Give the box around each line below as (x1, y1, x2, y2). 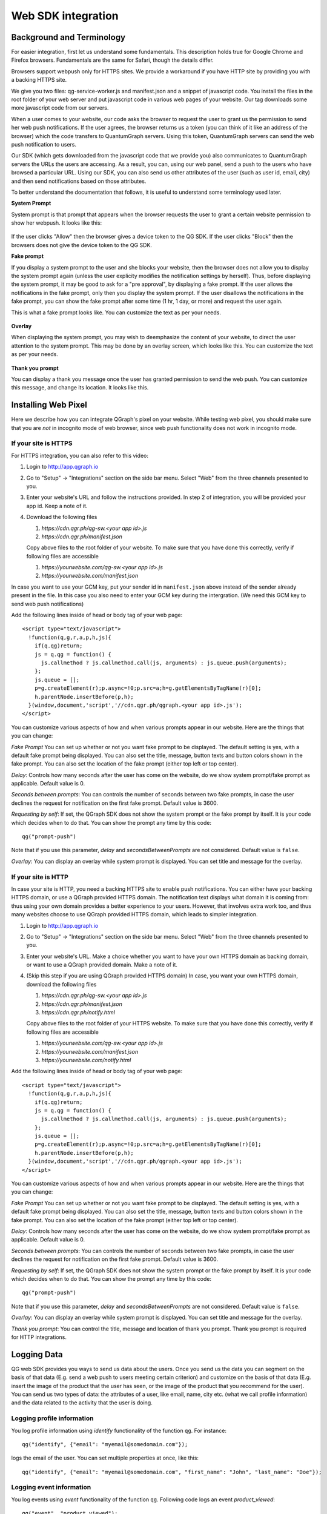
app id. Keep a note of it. (26, 502, 88, 509)
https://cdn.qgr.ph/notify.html (41, 1009, 115, 1016)
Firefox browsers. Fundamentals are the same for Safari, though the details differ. (11, 56, 214, 64)
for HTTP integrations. (11, 1333, 67, 1341)
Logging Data (11, 1349, 63, 1360)
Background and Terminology (11, 32, 126, 42)
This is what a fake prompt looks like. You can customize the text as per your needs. (11, 309, 221, 316)
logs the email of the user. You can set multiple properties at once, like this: (11, 1454, 199, 1462)
